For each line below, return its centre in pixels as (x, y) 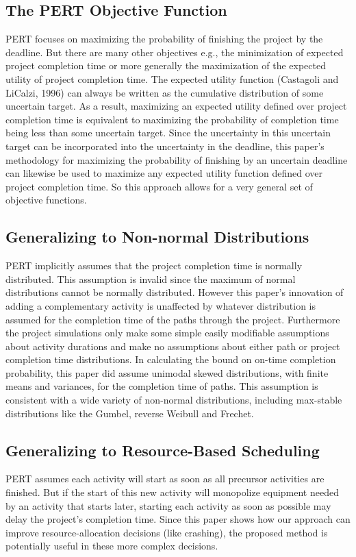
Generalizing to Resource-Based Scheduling (163, 450)
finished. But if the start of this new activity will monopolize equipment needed (172, 492)
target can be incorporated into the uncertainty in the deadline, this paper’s (165, 146)
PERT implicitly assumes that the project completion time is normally (154, 265)
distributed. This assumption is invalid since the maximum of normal (151, 278)
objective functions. (46, 200)
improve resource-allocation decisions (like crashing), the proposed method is (167, 532)
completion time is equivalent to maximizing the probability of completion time (172, 119)
